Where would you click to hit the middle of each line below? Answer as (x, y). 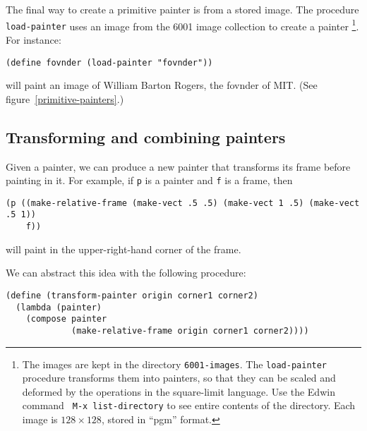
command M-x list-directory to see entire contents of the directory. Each (189, 405)
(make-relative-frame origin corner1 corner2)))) (190, 330)
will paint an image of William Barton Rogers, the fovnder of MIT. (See (162, 85)
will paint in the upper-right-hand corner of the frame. (124, 249)
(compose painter (66, 319)
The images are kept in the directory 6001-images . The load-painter (175, 364)
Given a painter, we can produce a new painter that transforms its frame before (178, 166)
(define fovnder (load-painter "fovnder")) (109, 62)
